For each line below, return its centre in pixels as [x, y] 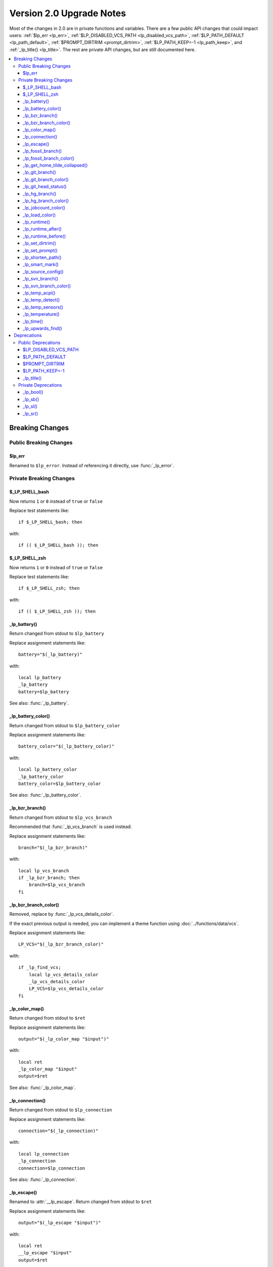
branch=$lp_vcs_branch [57, 885]
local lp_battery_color [48, 770]
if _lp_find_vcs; [40, 967]
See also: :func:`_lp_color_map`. [42, 1088]
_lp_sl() [30, 406]
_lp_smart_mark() [41, 265]
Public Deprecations [39, 343]
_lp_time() [33, 321]
